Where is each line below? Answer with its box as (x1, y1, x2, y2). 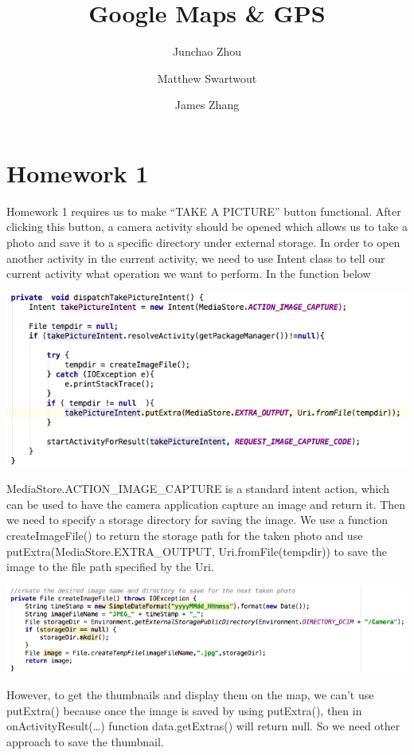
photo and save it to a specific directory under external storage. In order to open (6, 234, 400, 251)
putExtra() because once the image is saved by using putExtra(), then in (6, 702, 362, 718)
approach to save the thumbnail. (6, 733, 164, 749)
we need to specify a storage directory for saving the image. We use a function (6, 511, 389, 528)
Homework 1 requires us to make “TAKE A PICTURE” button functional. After (6, 202, 401, 219)
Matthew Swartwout (157, 69, 257, 86)
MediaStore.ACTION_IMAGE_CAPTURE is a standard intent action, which (6, 480, 390, 497)
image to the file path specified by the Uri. (6, 558, 214, 575)
